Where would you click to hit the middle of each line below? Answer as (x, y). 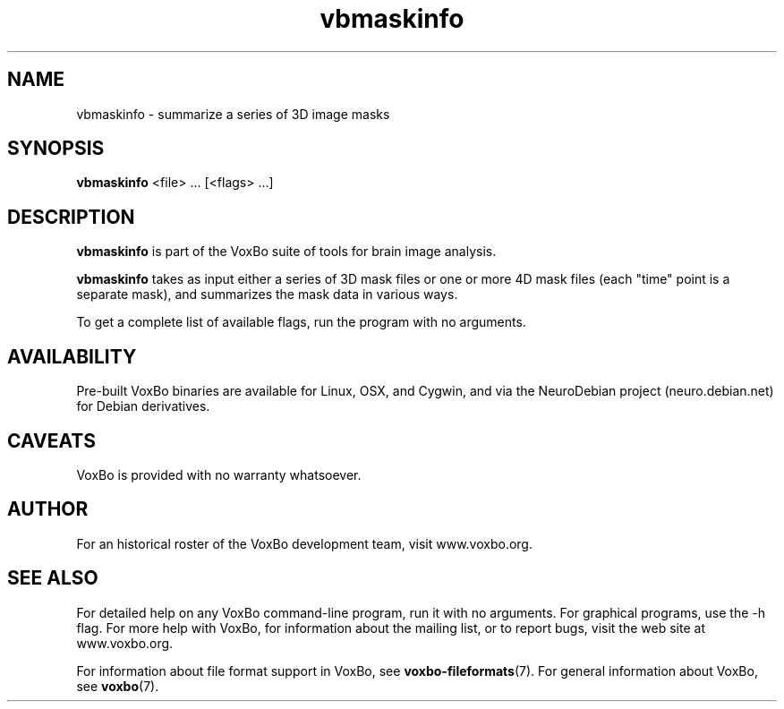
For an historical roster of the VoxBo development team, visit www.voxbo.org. (304, 543)
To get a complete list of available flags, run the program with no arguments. (301, 322)
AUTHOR (48, 509)
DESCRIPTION (71, 217)
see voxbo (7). (118, 686)
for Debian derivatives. (143, 406)
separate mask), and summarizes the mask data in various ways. (267, 295)
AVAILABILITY (72, 356)
